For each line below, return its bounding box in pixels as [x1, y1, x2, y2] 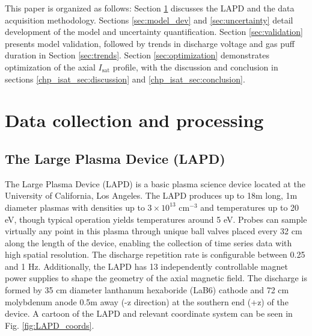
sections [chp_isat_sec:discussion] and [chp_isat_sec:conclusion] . [5, 72, 245, 85]
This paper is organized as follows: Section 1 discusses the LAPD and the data [5, 2, 295, 14]
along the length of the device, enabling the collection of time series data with [5, 236, 292, 249]
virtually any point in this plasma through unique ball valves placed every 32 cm [5, 225, 302, 237]
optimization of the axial [5, 60, 96, 73]
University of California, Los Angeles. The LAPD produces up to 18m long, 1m [5, 189, 298, 202]
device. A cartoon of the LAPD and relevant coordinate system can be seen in [5, 307, 293, 320]
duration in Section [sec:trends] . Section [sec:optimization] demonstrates [5, 49, 269, 61]
